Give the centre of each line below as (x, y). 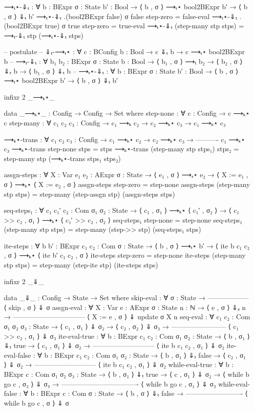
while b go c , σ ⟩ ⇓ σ (37, 402)
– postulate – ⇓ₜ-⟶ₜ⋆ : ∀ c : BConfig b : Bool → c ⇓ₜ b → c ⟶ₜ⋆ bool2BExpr (124, 51)
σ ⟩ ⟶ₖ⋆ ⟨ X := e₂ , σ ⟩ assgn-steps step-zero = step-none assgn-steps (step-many (127, 184)
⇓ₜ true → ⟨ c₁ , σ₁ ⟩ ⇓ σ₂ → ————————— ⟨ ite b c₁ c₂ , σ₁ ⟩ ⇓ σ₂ (114, 345)
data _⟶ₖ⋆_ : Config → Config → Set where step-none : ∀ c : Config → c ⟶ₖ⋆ (127, 113)
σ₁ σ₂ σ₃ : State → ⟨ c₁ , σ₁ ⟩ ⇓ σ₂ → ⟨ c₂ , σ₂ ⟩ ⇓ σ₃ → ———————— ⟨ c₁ (121, 326)
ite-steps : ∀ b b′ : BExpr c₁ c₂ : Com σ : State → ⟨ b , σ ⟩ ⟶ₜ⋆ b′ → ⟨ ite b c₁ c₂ (127, 245)
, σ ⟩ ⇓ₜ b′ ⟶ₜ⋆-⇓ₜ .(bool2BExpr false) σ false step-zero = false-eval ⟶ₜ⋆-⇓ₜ (121, 16)
